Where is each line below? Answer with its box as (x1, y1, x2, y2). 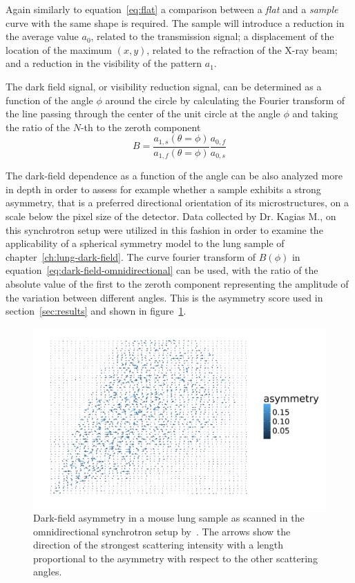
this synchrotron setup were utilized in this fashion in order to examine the (6, 222, 323, 237)
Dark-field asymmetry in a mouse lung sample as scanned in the (33, 511, 305, 525)
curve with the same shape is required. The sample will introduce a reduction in (6, 15, 345, 30)
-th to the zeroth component (80, 119, 201, 134)
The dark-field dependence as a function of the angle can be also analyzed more (6, 168, 343, 183)
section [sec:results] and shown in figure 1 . (6, 304, 186, 318)
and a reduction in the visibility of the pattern (6, 56, 202, 70)
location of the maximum (6, 42, 112, 57)
